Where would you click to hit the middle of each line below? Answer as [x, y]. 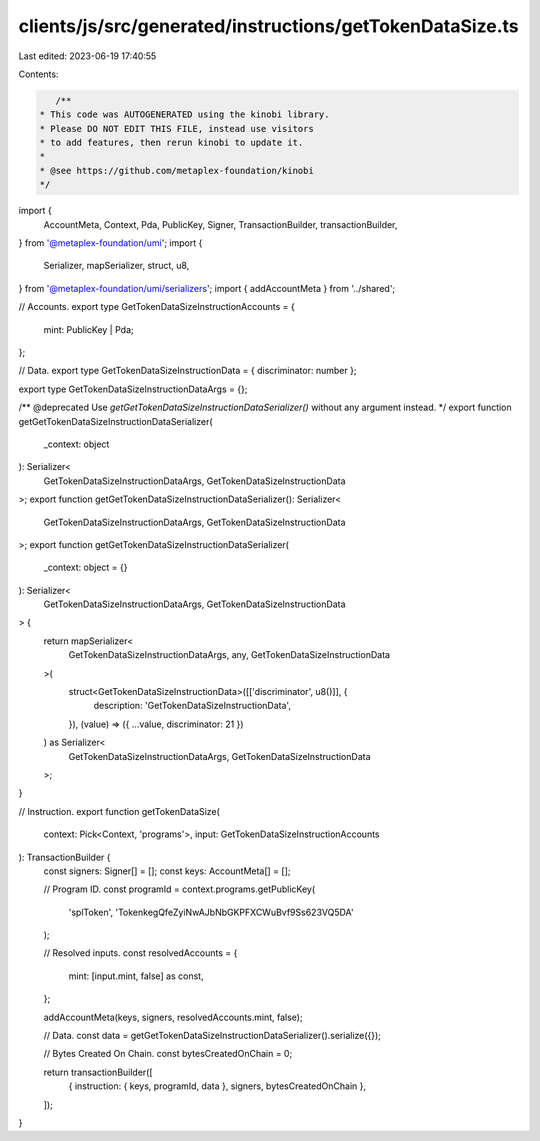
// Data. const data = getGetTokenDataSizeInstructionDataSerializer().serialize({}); [212, 1036]
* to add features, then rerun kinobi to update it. [171, 143]
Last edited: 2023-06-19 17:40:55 [87, 56]
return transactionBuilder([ [98, 1072]
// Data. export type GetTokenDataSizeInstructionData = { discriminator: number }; [187, 371]
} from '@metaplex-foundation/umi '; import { [110, 243]
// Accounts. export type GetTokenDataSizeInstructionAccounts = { [156, 307]
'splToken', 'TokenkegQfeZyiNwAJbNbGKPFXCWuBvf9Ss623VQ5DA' [211, 912]
